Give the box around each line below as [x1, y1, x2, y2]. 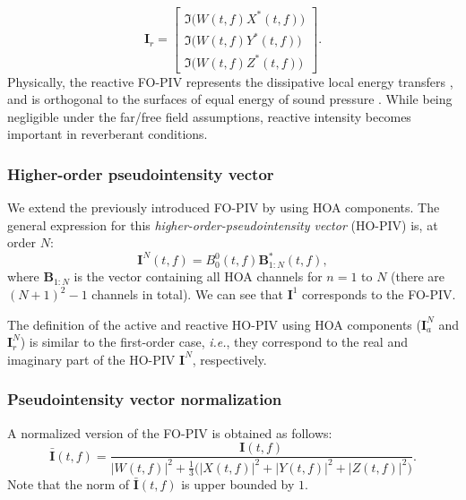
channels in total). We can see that [91, 285, 283, 304]
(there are [391, 267, 445, 286]
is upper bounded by [181, 475, 295, 494]
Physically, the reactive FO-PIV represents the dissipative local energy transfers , [7, 72, 453, 91]
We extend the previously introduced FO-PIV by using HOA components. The [7, 198, 440, 217]
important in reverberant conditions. [7, 125, 208, 143]
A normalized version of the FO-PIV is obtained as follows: [7, 423, 332, 442]
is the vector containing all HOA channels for [73, 267, 323, 286]
